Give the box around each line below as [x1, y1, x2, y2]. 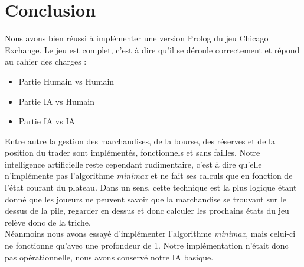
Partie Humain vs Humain [18, 75, 115, 87]
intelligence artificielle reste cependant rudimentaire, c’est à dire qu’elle [5, 157, 262, 170]
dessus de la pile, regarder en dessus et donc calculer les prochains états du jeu [5, 204, 289, 217]
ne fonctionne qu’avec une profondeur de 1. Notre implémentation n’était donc [5, 239, 289, 252]
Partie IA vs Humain [18, 95, 95, 107]
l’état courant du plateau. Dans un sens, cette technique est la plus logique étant [5, 181, 297, 194]
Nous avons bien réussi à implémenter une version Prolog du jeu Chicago [5, 32, 269, 44]
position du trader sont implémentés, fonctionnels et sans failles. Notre [5, 146, 260, 159]
